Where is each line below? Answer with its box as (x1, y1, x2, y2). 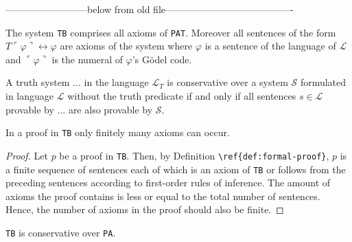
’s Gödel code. (132, 52, 192, 66)
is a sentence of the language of (204, 38, 336, 53)
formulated (300, 75, 347, 89)
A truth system (5, 75, 70, 89)
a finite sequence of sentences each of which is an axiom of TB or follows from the (5, 162, 346, 176)
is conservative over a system (167, 75, 288, 89)
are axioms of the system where (60, 38, 193, 53)
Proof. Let (5, 148, 48, 162)
